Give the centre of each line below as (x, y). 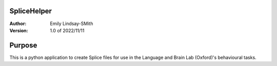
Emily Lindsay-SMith (72, 24)
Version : (19, 30)
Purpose (23, 45)
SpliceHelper (31, 11)
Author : (18, 24)
